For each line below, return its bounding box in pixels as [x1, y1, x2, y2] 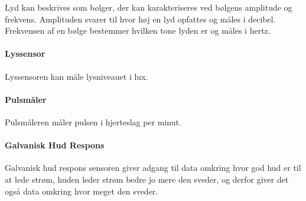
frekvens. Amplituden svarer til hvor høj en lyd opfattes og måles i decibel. [5, 12, 276, 25]
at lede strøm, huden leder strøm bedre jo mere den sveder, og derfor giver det [5, 173, 289, 185]
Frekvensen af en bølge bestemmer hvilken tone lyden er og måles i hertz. [5, 24, 271, 37]
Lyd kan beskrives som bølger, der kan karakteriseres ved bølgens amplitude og [5, 1, 292, 13]
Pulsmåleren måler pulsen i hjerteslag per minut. [5, 115, 181, 128]
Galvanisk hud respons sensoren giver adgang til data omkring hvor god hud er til [5, 161, 301, 174]
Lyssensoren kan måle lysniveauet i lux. [5, 70, 148, 82]
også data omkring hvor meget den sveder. [5, 184, 158, 197]
